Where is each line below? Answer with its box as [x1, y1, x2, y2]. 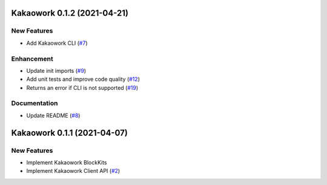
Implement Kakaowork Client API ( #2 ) [26, 167, 121, 175]
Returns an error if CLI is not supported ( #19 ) [26, 84, 139, 91]
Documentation [11, 99, 58, 107]
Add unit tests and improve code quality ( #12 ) [26, 76, 140, 83]
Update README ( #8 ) [26, 112, 81, 119]
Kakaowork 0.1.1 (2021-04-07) [11, 127, 128, 138]
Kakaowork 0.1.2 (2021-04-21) [11, 8, 129, 18]
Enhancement [11, 55, 54, 63]
